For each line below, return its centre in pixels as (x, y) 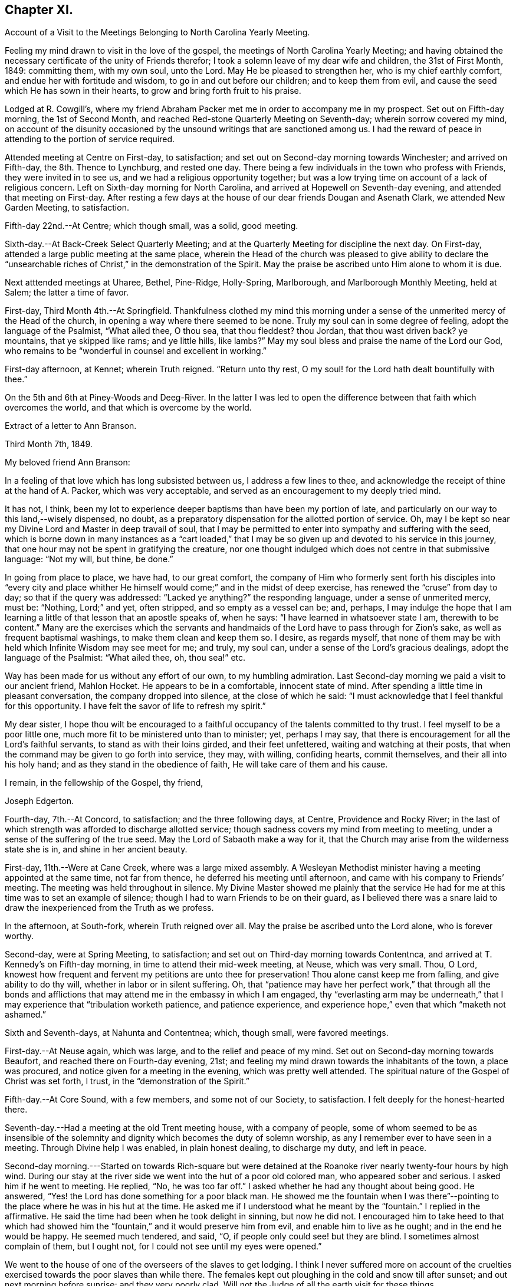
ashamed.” (25, 1015)
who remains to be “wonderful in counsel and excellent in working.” (136, 351)
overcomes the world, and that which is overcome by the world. (128, 408)
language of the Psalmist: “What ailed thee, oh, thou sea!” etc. (125, 658)
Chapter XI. (39, 10)
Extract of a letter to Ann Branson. (71, 426)
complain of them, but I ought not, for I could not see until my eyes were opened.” (163, 1246)
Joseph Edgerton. (40, 801)
